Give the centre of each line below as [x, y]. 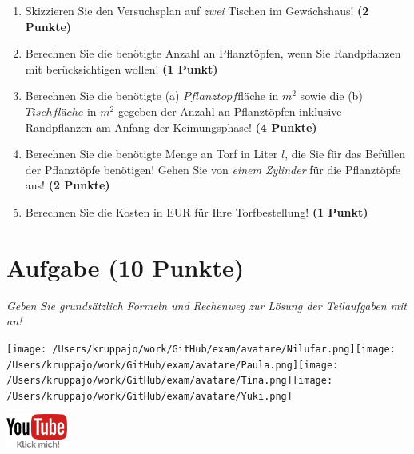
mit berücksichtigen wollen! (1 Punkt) [121, 68]
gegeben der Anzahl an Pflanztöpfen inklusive [230, 111]
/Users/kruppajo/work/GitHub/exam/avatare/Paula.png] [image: [173, 365]
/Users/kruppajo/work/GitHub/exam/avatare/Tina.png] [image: [170, 381]
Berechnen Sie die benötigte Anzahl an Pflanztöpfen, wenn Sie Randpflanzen [213, 53]
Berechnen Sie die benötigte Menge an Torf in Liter [151, 154]
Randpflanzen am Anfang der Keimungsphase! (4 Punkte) [171, 127]
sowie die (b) [331, 96]
